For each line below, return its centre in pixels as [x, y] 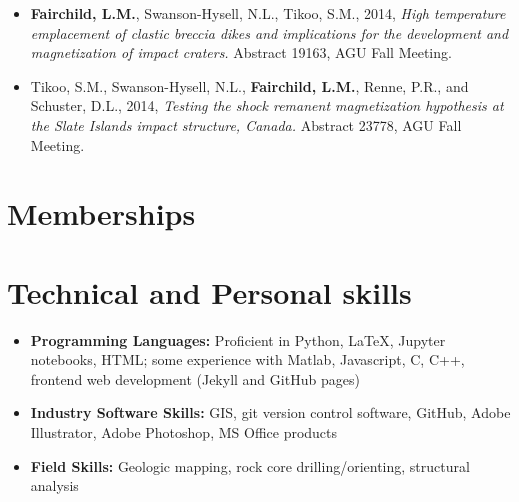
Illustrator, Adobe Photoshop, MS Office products [184, 432]
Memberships [101, 213]
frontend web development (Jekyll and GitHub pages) [195, 378]
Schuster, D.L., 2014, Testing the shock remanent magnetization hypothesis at [267, 105]
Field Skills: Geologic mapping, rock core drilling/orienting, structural [250, 465]
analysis [54, 485]
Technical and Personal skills [209, 291]
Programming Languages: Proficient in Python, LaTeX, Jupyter [238, 339]
